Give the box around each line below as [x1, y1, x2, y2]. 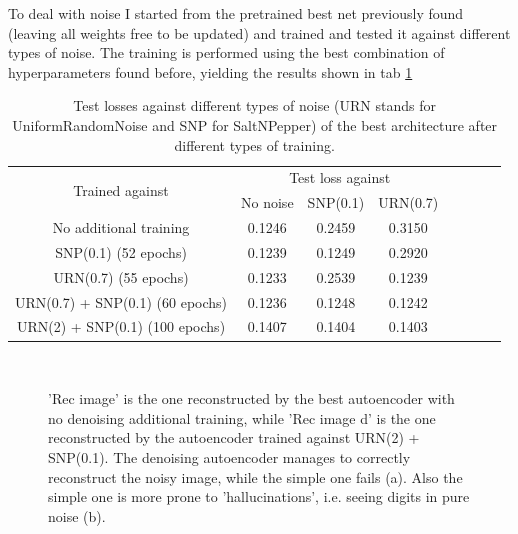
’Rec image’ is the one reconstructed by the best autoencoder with [48, 388, 455, 409]
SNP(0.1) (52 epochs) [55, 241, 187, 262]
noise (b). [48, 505, 106, 526]
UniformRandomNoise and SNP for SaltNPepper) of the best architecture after [12, 114, 498, 135]
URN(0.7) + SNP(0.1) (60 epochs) [15, 291, 228, 312]
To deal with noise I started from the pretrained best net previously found [8, 3, 464, 23]
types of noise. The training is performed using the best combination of [8, 42, 445, 63]
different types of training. [174, 134, 335, 155]
